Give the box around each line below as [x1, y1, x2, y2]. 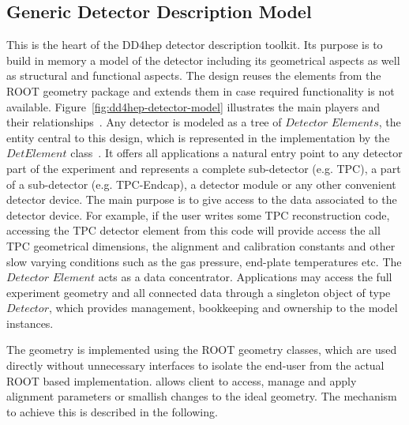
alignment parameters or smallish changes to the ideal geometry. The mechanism [6, 388, 397, 404]
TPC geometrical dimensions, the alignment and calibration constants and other [6, 237, 396, 254]
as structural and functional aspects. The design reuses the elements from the [6, 67, 381, 84]
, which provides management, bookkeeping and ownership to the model [48, 299, 398, 316]
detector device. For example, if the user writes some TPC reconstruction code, [6, 206, 390, 223]
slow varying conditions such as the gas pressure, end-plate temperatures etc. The [6, 253, 402, 269]
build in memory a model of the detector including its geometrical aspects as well [6, 51, 400, 68]
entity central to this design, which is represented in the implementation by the [6, 129, 390, 145]
